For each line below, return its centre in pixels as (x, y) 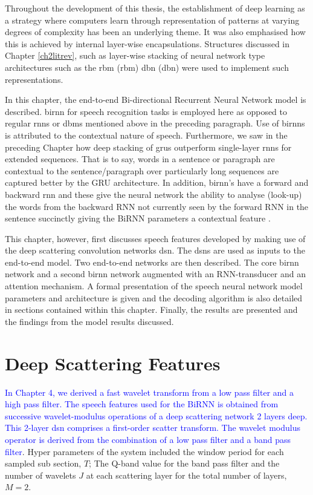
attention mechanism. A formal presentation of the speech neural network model (154, 286)
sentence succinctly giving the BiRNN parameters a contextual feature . (138, 218)
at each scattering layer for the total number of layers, (186, 475)
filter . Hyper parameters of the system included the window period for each (144, 451)
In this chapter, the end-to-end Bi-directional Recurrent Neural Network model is (156, 100)
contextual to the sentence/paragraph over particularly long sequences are (142, 170)
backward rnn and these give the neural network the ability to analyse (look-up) (153, 194)
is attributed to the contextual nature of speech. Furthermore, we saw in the (146, 135)
